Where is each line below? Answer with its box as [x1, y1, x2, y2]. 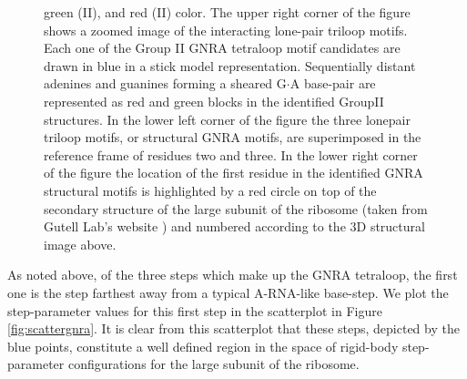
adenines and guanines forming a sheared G [44, 74, 287, 93]
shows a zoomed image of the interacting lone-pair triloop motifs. [44, 20, 408, 39]
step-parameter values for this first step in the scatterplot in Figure [7, 301, 382, 320]
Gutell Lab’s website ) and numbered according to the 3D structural [44, 217, 425, 236]
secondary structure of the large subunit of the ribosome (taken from [44, 199, 428, 218]
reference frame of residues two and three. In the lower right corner [44, 145, 418, 164]
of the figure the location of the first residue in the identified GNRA [44, 163, 423, 182]
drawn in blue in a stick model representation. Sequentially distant [44, 56, 416, 75]
